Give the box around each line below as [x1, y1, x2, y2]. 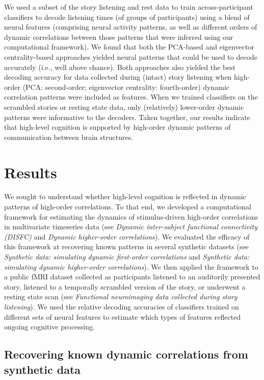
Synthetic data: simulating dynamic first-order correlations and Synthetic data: [4, 251, 250, 262]
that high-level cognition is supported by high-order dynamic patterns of [4, 122, 231, 132]
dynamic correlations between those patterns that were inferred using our [4, 31, 233, 42]
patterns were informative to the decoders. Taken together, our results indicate [4, 111, 250, 122]
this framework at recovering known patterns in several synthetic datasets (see [4, 241, 249, 252]
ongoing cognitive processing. [4, 321, 95, 332]
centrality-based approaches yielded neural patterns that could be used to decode [4, 51, 258, 62]
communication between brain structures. [4, 131, 134, 142]
